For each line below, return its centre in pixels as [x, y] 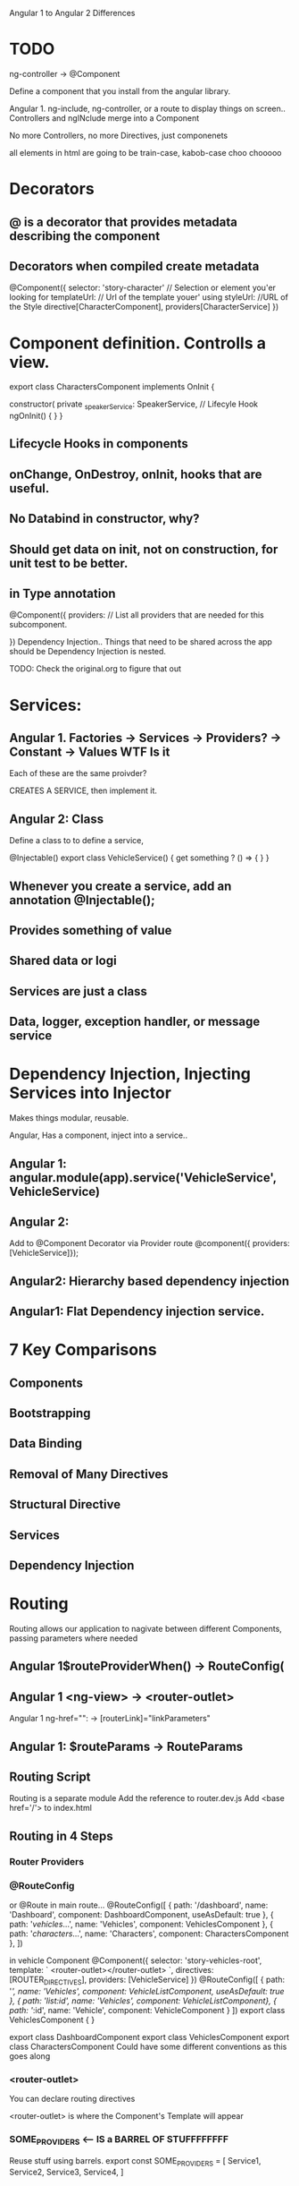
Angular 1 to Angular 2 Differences [72, 13]
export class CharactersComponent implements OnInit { [112, 387]
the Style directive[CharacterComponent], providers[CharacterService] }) [144, 307]
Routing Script [50, 1776]
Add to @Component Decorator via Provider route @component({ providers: [149, 1243]
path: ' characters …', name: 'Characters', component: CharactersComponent [149, 1934]
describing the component [85, 236]
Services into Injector [91, 1093]
